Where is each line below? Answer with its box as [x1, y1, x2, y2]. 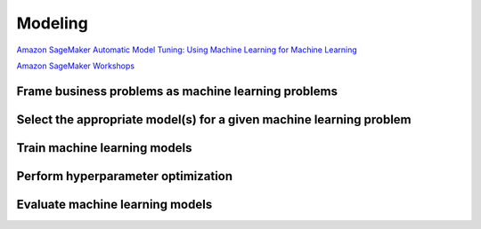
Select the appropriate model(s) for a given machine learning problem [16, 112, 412, 127]
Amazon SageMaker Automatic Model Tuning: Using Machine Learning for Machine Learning [16, 44, 358, 55]
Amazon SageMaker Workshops [16, 60, 135, 71]
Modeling [16, 13, 88, 33]
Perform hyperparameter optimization [16, 169, 233, 184]
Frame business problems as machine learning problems [16, 83, 338, 99]
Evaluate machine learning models [16, 196, 213, 212]
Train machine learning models [16, 140, 192, 155]
